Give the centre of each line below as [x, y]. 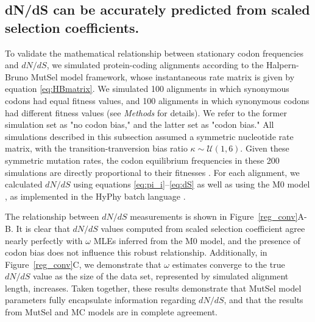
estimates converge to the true [228, 264]
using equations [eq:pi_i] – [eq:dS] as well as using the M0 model [192, 184]
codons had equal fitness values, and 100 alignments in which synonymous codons [157, 100]
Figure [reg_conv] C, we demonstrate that [83, 264]
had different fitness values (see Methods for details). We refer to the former [146, 112]
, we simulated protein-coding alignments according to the [155, 65]
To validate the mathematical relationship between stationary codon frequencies [154, 53]
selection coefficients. [72, 27]
